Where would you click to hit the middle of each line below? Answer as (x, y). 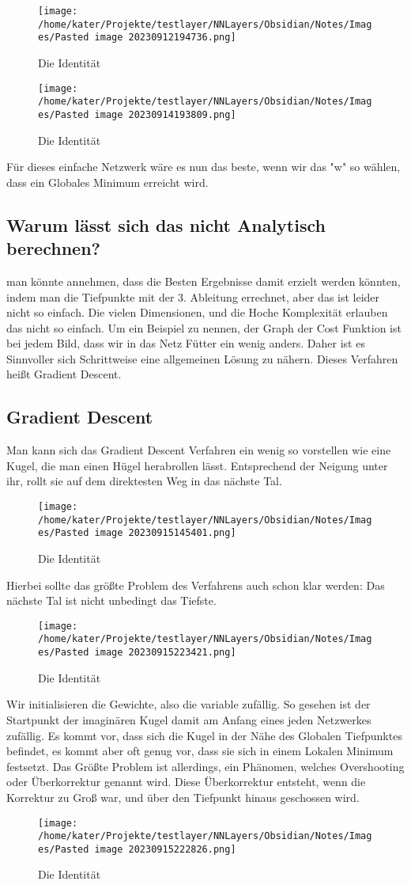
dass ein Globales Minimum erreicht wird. (107, 182)
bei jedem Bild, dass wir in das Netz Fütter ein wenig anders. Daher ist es (186, 343)
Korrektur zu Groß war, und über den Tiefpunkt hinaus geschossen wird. (183, 797)
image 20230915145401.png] (165, 533)
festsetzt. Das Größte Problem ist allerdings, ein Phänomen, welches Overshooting (205, 766)
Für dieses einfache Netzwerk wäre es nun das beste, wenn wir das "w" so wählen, (204, 167)
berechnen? (53, 248)
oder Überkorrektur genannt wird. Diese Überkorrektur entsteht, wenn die (186, 782)
